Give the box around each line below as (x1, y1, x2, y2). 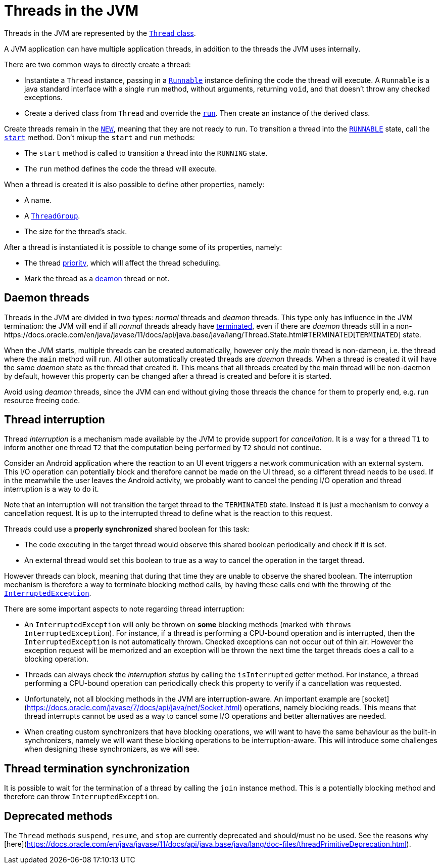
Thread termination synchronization (4, 762, 190, 775)
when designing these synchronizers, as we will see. (24, 745, 200, 754)
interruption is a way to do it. (4, 485, 99, 494)
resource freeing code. (4, 396, 80, 405)
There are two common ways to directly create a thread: (4, 60, 191, 69)
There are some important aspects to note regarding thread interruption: (4, 604, 244, 614)
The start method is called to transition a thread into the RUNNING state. (24, 148, 268, 157)
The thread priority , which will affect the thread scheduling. (24, 258, 221, 267)
